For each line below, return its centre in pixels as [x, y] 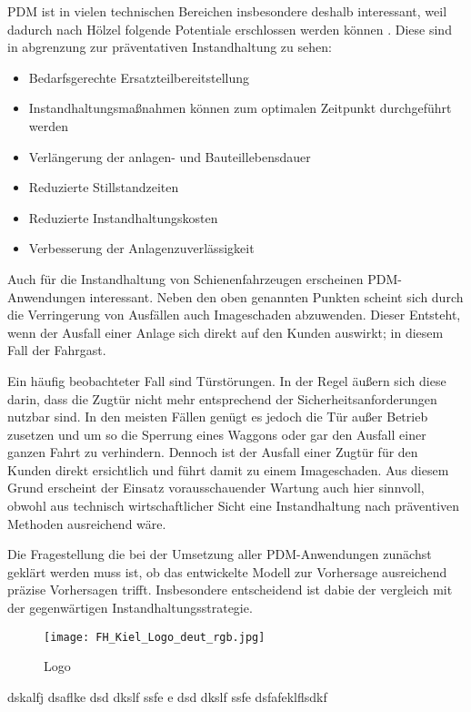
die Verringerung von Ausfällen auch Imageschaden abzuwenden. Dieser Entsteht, [234, 315]
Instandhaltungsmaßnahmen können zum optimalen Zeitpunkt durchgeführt [240, 108]
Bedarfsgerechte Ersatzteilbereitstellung [139, 77]
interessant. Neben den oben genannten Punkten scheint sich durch [276, 296]
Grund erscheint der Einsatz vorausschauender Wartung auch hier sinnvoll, [216, 488]
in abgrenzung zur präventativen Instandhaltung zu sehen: [170, 47]
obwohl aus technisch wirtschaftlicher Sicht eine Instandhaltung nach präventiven [234, 506]
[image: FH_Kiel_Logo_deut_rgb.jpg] [155, 637]
